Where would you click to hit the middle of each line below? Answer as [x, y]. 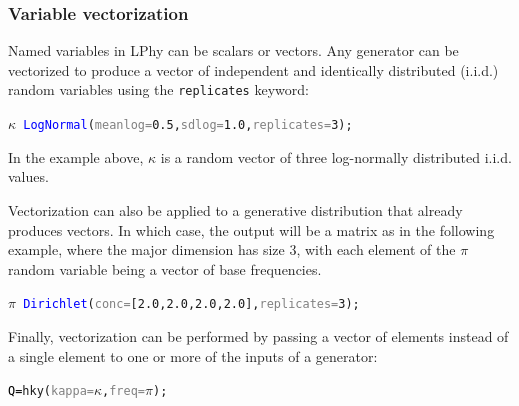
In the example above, [76, 156]
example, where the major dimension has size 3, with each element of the [232, 249]
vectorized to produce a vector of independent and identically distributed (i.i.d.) [253, 69]
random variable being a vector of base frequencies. [165, 268]
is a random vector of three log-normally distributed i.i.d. [336, 156]
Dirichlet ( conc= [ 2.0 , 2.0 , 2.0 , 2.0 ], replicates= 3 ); [191, 304]
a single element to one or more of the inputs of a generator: [193, 355]
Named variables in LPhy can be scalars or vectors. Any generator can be [233, 50]
